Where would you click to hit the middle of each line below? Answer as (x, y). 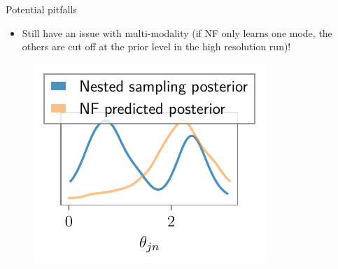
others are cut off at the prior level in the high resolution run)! (156, 46)
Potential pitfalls (41, 9)
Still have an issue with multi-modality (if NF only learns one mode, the (177, 32)
